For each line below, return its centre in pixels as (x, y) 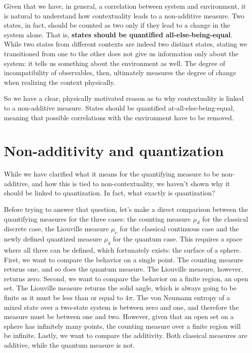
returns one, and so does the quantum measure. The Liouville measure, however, (124, 269)
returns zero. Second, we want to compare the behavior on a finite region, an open (126, 278)
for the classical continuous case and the (179, 229)
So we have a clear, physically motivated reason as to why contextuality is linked (124, 98)
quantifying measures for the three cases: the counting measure (97, 218)
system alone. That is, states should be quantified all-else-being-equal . (118, 34)
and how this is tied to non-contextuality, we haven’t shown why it (131, 183)
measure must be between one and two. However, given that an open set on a (119, 316)
